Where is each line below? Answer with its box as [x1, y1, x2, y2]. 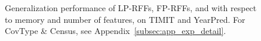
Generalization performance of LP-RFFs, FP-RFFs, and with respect [5, 2, 257, 13]
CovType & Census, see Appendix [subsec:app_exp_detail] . [5, 25, 226, 37]
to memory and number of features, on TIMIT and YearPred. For [5, 13, 245, 25]
